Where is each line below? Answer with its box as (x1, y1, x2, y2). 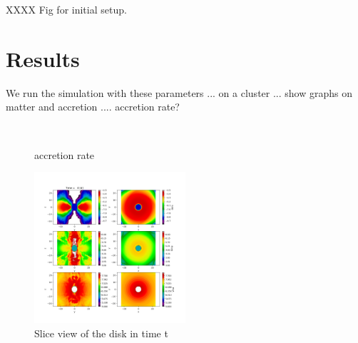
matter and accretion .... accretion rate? (6, 99, 180, 114)
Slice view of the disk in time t (34, 325, 168, 340)
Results (6, 43, 80, 73)
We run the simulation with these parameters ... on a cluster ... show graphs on (6, 85, 352, 100)
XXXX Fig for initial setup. (6, 2, 127, 16)
